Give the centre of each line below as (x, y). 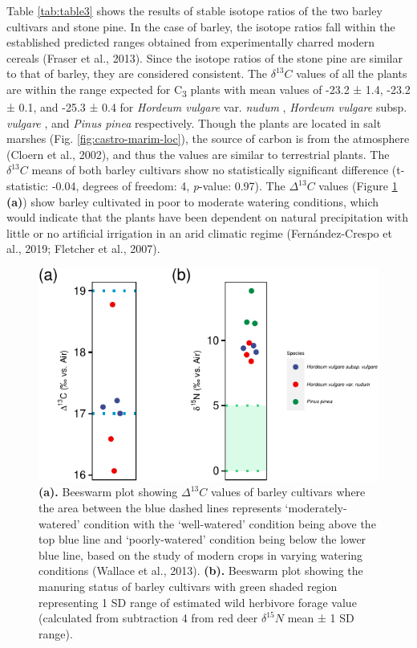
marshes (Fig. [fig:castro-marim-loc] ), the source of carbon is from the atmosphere (208, 139)
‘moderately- (316, 508)
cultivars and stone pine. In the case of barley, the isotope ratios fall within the (201, 26)
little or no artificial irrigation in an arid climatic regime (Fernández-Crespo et (199, 232)
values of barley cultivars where (288, 492)
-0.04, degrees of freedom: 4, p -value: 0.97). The (168, 186)
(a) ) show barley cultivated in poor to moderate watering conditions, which (193, 201)
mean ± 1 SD (321, 618)
